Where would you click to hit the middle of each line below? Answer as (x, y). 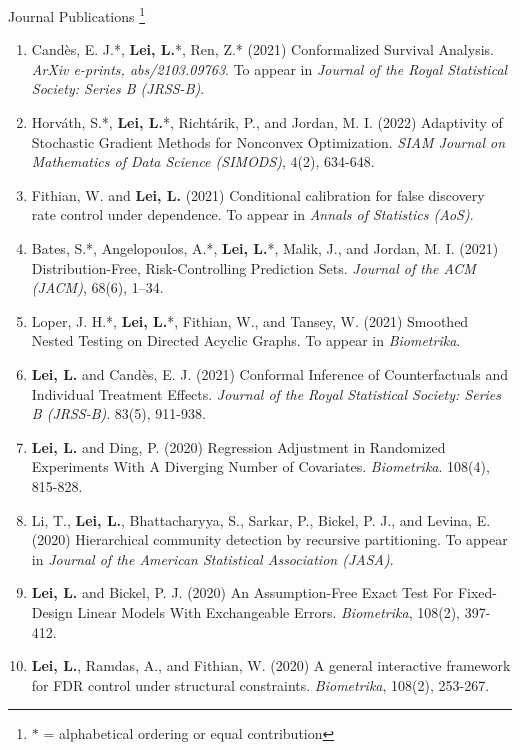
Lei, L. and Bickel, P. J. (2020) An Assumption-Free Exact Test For (242, 592)
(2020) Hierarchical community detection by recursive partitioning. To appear (269, 539)
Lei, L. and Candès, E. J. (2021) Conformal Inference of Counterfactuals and (270, 373)
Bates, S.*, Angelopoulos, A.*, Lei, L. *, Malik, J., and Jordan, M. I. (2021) (265, 248)
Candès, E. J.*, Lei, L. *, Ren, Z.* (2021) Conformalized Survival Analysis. (262, 49)
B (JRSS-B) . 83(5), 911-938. (118, 413)
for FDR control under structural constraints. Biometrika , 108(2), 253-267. (260, 684)
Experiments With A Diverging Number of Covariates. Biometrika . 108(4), (260, 466)
